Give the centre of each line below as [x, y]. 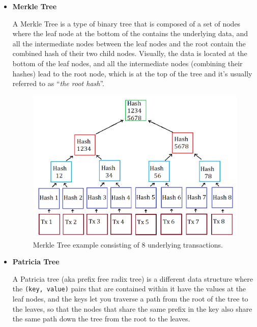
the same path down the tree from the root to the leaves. [101, 319]
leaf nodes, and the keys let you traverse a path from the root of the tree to [130, 299]
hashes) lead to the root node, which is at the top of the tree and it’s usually [132, 73]
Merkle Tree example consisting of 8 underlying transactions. [128, 244]
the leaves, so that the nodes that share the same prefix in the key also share [132, 308]
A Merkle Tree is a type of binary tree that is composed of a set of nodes [126, 23]
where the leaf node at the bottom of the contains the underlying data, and [130, 33]
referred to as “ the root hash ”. [58, 83]
